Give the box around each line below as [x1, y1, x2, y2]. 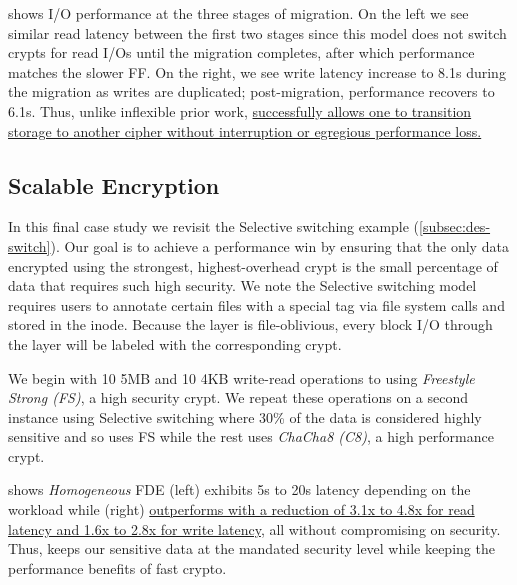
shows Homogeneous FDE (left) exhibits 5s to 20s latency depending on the [8, 479, 471, 500]
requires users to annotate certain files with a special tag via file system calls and [8, 294, 505, 315]
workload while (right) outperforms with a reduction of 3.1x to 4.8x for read [8, 499, 475, 520]
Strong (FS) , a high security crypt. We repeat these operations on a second [8, 387, 469, 408]
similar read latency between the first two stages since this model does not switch [8, 22, 507, 43]
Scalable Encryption [8, 169, 220, 200]
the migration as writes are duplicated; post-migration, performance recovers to [8, 81, 495, 102]
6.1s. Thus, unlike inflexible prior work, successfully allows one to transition [8, 100, 472, 121]
